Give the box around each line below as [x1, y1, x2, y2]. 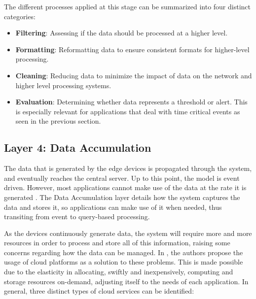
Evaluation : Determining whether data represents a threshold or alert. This [15, 97, 248, 107]
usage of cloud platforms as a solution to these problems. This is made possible [4, 257, 243, 267]
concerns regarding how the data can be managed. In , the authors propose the [4, 247, 243, 257]
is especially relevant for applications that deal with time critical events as [15, 106, 240, 116]
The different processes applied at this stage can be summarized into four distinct [4, 1, 251, 11]
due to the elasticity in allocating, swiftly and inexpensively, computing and [4, 266, 233, 277]
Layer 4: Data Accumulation [4, 140, 151, 155]
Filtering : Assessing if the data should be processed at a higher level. [15, 28, 228, 38]
